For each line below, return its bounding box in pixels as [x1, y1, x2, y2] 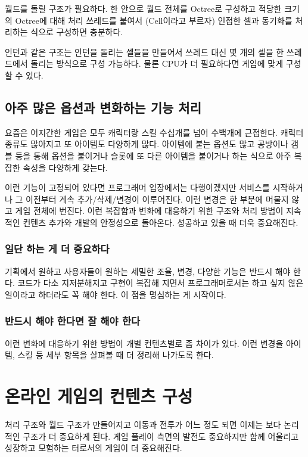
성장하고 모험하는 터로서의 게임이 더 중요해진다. [5, 442, 182, 454]
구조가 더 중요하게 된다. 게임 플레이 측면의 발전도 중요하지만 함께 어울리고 [23, 430, 299, 442]
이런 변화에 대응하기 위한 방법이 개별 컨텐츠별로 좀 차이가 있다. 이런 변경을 [5, 337, 284, 349]
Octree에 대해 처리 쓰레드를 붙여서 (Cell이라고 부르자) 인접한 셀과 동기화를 [15, 14, 293, 26]
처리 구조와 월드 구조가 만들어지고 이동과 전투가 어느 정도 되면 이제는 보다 [5, 418, 281, 431]
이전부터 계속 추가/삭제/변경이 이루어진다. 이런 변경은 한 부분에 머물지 [26, 192, 289, 205]
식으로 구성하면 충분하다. [30, 26, 123, 38]
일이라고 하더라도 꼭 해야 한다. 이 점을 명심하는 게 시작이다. [5, 288, 226, 300]
